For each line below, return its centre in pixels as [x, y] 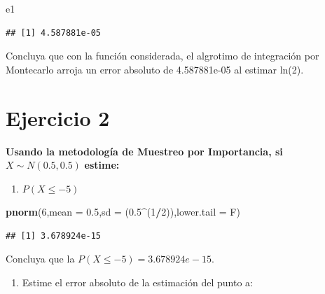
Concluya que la [40, 259]
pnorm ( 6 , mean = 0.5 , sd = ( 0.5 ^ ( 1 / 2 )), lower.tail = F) [123, 212]
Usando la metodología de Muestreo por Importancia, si [144, 151]
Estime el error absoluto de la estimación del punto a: [137, 282]
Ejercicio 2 [58, 117]
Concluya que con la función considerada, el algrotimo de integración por [162, 56]
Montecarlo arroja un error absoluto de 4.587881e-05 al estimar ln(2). [155, 69]
